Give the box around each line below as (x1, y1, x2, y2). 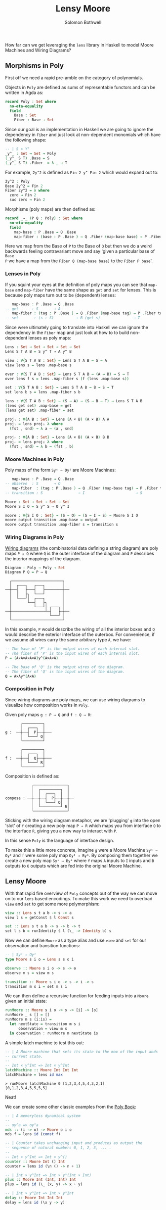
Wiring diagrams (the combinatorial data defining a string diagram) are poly (5, 545, 159, 551)
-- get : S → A (5, 306, 61, 311)
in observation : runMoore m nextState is (9, 1030, 98, 1036)
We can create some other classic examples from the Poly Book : (5, 1104, 137, 1110)
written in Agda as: (5, 90, 43, 96)
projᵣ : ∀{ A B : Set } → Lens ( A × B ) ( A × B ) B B (5, 435, 110, 440)
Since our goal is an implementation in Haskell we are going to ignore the (5, 127, 154, 133)
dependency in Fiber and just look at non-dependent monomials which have (5, 132, 161, 138)
